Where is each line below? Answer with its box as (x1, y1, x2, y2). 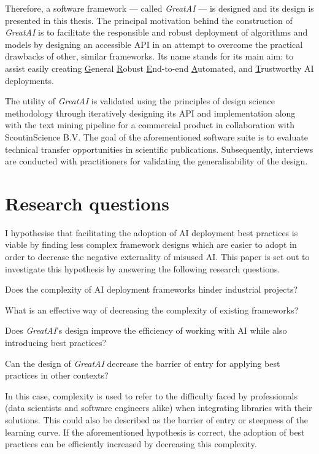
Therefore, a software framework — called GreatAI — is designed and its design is (5, 2, 314, 14)
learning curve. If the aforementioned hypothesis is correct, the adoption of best (5, 425, 305, 438)
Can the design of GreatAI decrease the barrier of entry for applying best (5, 356, 280, 369)
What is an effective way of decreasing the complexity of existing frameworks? (5, 303, 299, 316)
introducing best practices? (5, 336, 107, 348)
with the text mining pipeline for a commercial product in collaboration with (5, 118, 294, 131)
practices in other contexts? (5, 369, 109, 382)
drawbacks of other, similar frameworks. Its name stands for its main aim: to (5, 50, 294, 63)
